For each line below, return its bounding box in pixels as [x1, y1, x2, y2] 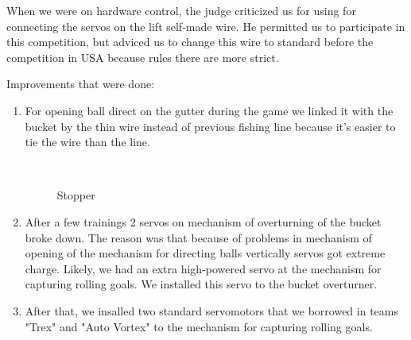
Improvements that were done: [6, 75, 155, 92]
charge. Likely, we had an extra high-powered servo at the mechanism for [25, 260, 382, 276]
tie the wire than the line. [25, 133, 150, 150]
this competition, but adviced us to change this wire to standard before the [6, 33, 374, 50]
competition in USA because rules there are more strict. [6, 48, 279, 65]
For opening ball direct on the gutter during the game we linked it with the [25, 102, 394, 118]
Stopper [56, 187, 95, 203]
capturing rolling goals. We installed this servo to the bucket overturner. [25, 276, 378, 292]
